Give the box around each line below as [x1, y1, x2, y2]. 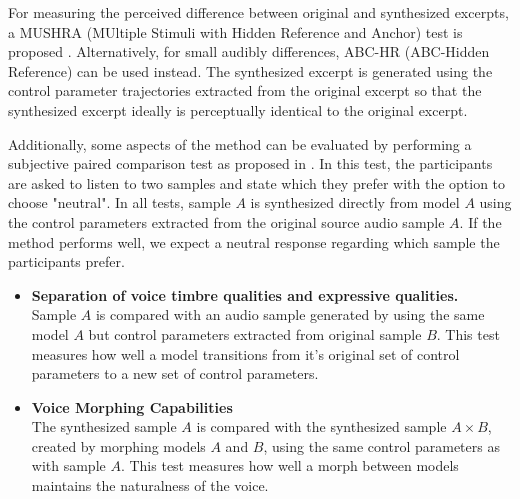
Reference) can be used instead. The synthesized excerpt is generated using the [8, 60, 493, 81]
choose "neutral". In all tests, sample [8, 192, 231, 213]
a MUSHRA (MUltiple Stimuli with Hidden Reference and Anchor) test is [8, 21, 463, 42]
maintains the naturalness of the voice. [31, 475, 269, 496]
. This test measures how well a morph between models [120, 455, 459, 476]
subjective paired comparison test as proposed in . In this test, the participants [8, 153, 493, 174]
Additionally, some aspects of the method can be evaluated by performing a [8, 133, 472, 154]
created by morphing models [31, 435, 206, 456]
